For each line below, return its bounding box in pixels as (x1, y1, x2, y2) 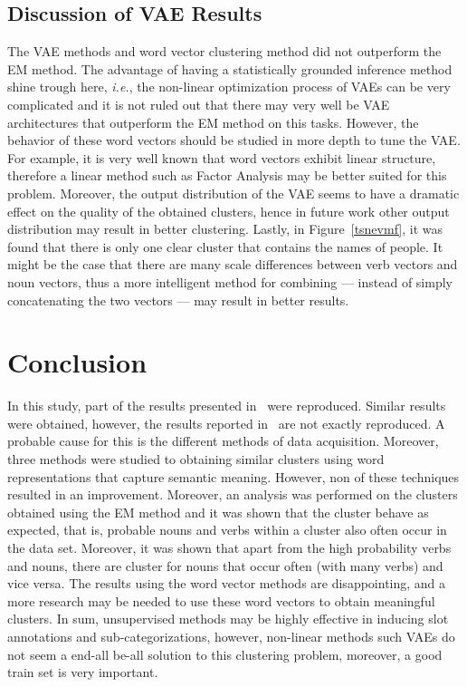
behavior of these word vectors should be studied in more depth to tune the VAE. (7, 131, 461, 150)
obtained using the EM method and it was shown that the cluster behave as (7, 502, 429, 521)
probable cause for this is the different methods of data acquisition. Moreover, (7, 431, 439, 450)
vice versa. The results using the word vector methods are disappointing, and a (7, 574, 446, 593)
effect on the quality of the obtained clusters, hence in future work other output (7, 201, 450, 220)
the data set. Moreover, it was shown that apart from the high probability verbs (7, 537, 452, 556)
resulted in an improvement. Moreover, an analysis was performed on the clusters (7, 485, 458, 504)
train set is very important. (7, 663, 158, 682)
